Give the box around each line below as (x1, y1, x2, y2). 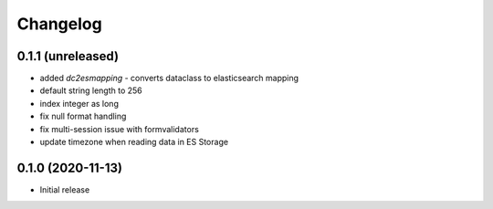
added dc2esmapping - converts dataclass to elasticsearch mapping (39, 73, 299, 84)
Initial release (39, 183, 90, 195)
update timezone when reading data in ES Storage (39, 137, 228, 148)
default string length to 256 (39, 85, 143, 96)
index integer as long (39, 98, 119, 109)
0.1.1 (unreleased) (16, 48, 119, 64)
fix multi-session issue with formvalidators (39, 123, 200, 134)
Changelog (16, 14, 102, 34)
